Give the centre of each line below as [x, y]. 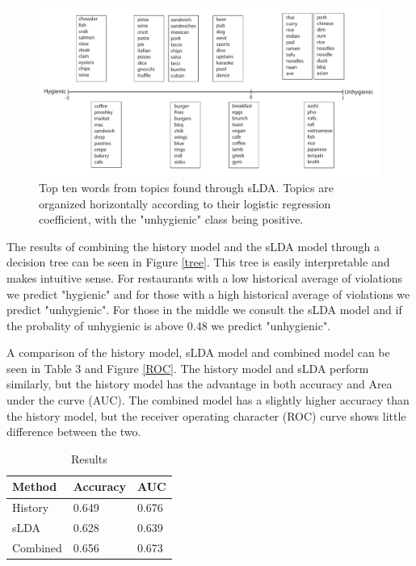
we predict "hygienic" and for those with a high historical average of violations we [208, 293]
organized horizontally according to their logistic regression [185, 203]
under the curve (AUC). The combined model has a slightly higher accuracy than [208, 400]
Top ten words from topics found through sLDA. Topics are [186, 187]
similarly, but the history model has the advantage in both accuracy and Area [200, 384]
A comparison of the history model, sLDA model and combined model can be [198, 352]
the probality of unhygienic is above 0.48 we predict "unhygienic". [169, 325]
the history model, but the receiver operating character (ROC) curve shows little [206, 415]
